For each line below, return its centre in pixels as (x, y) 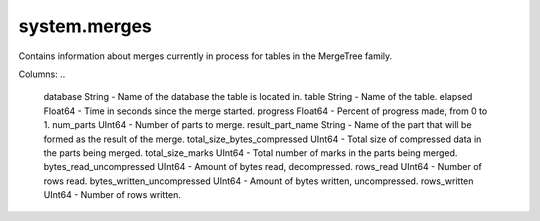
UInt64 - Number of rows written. (112, 195)
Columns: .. (42, 74)
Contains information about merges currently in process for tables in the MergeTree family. (205, 56)
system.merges (85, 26)
